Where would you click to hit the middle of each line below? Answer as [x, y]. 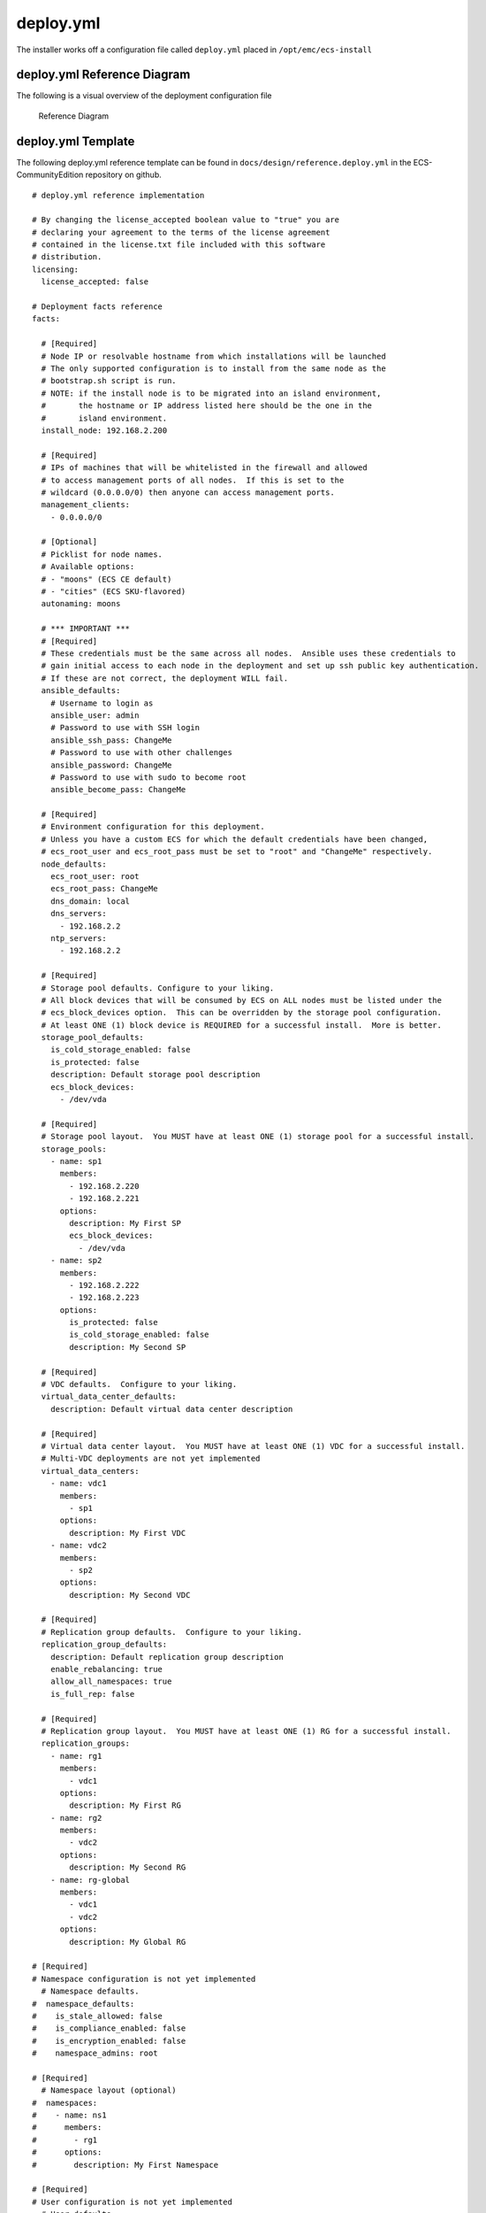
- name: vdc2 [78, 1546]
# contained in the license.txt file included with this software [179, 245]
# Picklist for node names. [102, 554]
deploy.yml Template [76, 141]
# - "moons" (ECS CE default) [106, 579]
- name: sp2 [76, 1261]
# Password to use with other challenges [141, 753]
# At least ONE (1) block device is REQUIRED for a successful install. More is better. [241, 1025]
